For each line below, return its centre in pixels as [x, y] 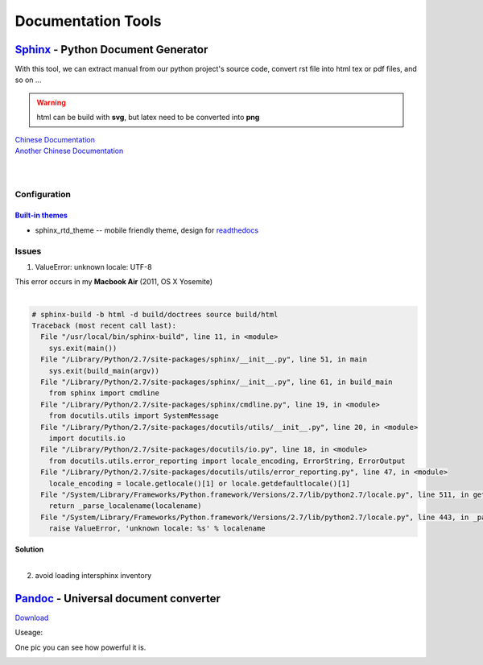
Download [32, 617]
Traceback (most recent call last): [104, 326]
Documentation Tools [88, 21]
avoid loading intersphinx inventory [93, 575]
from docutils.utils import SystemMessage [134, 416]
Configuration [43, 194]
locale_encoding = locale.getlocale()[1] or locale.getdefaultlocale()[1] [199, 483]
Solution [29, 549]
